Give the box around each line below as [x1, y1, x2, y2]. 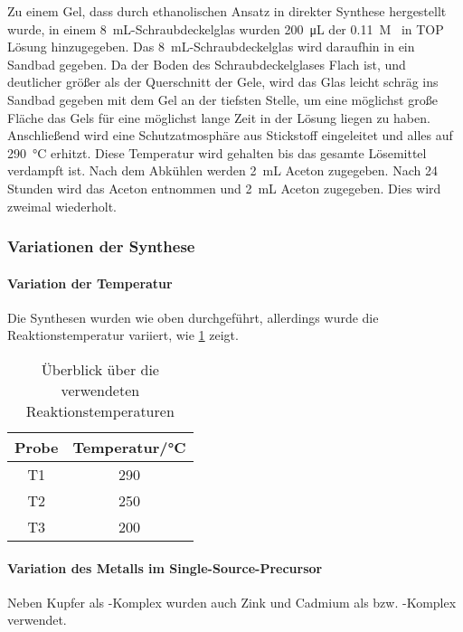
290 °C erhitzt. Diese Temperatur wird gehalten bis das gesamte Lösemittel [7, 143, 427, 162]
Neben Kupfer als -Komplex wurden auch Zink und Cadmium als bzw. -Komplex [7, 592, 457, 611]
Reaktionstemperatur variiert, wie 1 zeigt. [7, 325, 239, 344]
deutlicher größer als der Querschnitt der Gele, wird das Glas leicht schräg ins [7, 72, 439, 91]
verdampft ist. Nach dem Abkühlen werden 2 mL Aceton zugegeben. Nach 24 [7, 161, 438, 180]
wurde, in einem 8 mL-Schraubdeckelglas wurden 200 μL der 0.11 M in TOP [7, 19, 444, 38]
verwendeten [61, 379, 140, 401]
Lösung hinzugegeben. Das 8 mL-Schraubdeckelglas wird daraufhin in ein [7, 37, 415, 56]
